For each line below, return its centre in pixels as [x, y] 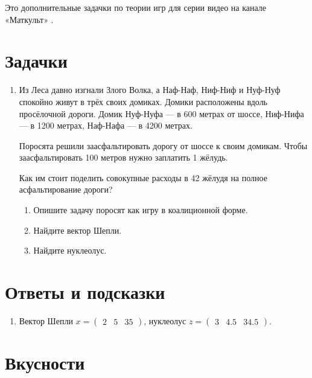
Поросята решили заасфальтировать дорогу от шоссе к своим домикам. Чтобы [163, 145]
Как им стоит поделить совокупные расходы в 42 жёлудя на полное [143, 177]
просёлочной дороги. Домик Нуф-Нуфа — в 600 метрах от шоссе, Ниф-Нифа [161, 113]
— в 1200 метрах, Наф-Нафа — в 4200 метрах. [106, 125]
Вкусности [45, 363]
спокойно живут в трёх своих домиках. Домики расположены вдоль [143, 101]
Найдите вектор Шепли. [78, 230]
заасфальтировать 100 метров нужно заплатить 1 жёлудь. [123, 157]
